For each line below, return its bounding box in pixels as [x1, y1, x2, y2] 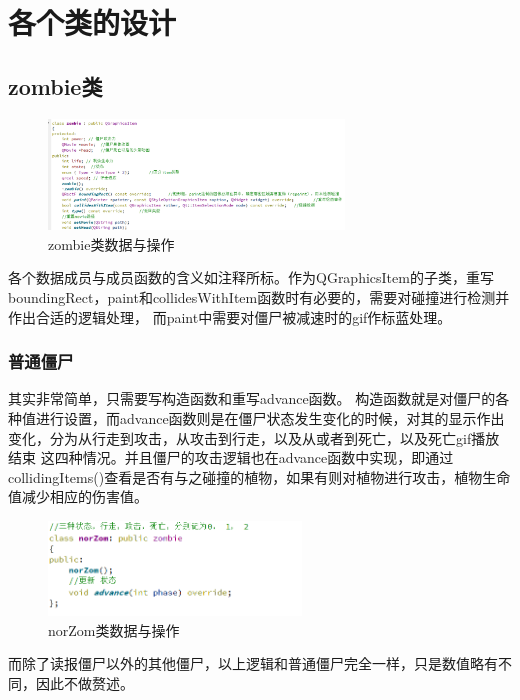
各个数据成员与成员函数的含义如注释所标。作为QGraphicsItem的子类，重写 [8, 267, 494, 288]
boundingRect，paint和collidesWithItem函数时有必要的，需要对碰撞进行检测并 [8, 286, 510, 307]
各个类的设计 [8, 2, 177, 43]
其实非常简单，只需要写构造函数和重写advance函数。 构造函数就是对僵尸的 [8, 388, 496, 409]
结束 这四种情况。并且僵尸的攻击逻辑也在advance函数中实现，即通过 [8, 447, 454, 468]
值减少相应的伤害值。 [8, 486, 148, 507]
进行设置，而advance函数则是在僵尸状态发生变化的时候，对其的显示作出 [35, 407, 505, 428]
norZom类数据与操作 [48, 619, 180, 640]
